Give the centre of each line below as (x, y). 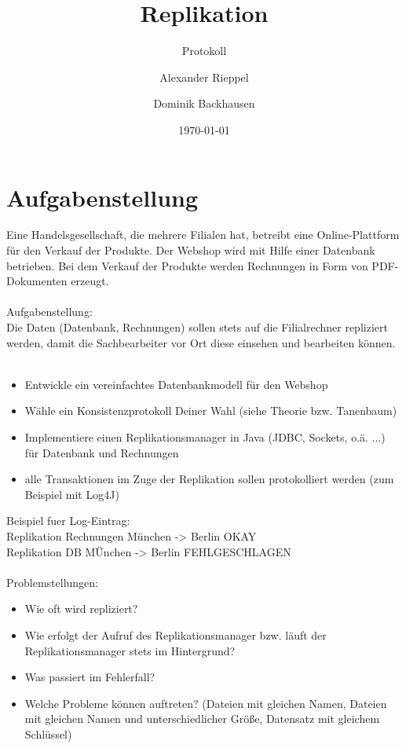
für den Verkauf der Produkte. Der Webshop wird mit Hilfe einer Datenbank (191, 250)
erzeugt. (90, 281)
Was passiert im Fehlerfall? (90, 677)
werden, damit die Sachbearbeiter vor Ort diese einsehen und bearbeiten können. (201, 342)
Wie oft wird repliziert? (81, 609)
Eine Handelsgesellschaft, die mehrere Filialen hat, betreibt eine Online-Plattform (203, 235)
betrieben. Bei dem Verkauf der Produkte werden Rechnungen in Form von (187, 265)
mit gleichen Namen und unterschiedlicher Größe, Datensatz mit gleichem (202, 719)
